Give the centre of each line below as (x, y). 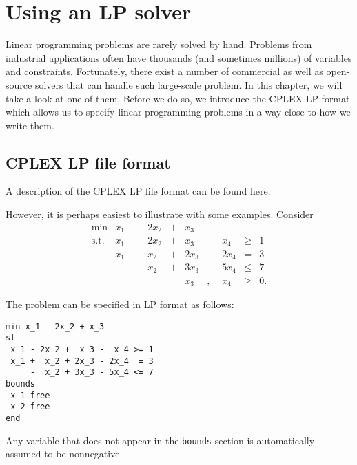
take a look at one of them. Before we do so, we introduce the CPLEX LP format (178, 98)
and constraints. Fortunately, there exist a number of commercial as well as (164, 71)
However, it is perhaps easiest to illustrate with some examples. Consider (160, 214)
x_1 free (30, 395)
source (19, 84)
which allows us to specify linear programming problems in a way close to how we (178, 112)
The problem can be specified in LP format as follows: (120, 304)
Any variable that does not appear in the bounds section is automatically (160, 440)
